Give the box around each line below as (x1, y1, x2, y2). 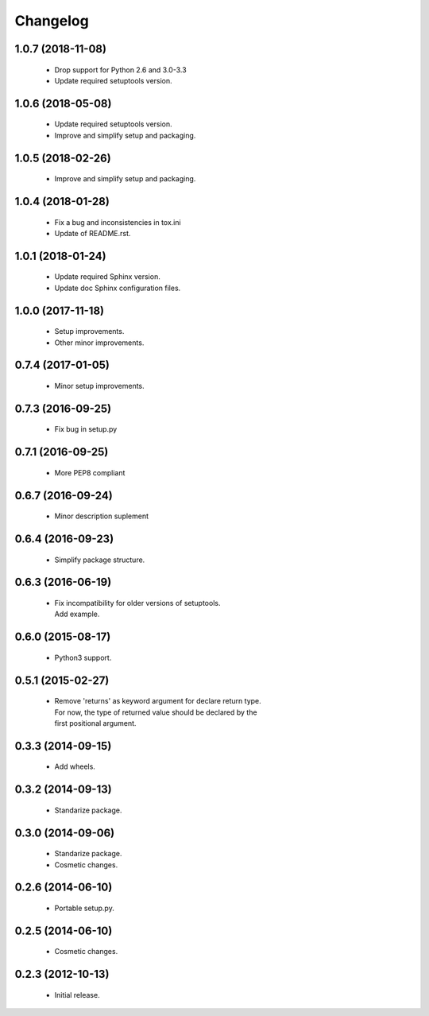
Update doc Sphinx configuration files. (54, 283, 181, 293)
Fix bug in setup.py (54, 425, 118, 434)
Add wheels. (54, 762, 95, 771)
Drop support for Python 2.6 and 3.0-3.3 (54, 64, 187, 75)
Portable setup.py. (54, 903, 114, 913)
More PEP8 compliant (54, 467, 126, 477)
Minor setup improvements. (54, 381, 145, 390)
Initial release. (54, 990, 100, 999)
